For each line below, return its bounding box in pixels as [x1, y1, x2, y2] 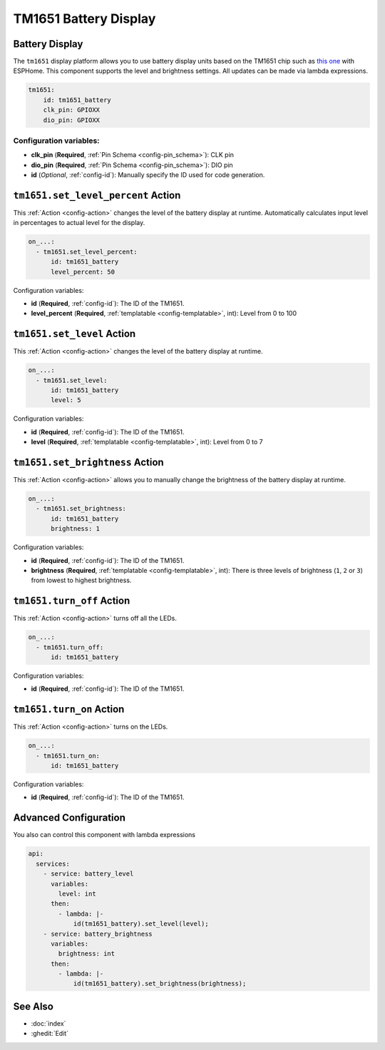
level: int [58, 889, 96, 898]
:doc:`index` [31, 1019, 66, 1028]
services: [36, 859, 71, 868]
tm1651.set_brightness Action [13, 456, 164, 468]
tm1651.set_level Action [13, 328, 136, 340]
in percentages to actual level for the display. [13, 219, 145, 227]
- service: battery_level [43, 870, 134, 878]
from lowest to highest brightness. [31, 576, 132, 585]
